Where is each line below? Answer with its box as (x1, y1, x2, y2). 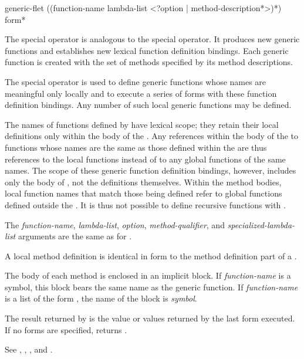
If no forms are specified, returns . (5, 323, 127, 336)
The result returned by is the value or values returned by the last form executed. (5, 312, 295, 324)
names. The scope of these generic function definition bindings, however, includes (5, 164, 296, 177)
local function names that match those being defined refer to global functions (5, 187, 282, 199)
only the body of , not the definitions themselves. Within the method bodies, (5, 175, 282, 188)
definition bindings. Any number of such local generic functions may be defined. (5, 99, 292, 111)
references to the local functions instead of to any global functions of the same (5, 153, 286, 165)
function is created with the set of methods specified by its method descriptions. (5, 56, 293, 68)
